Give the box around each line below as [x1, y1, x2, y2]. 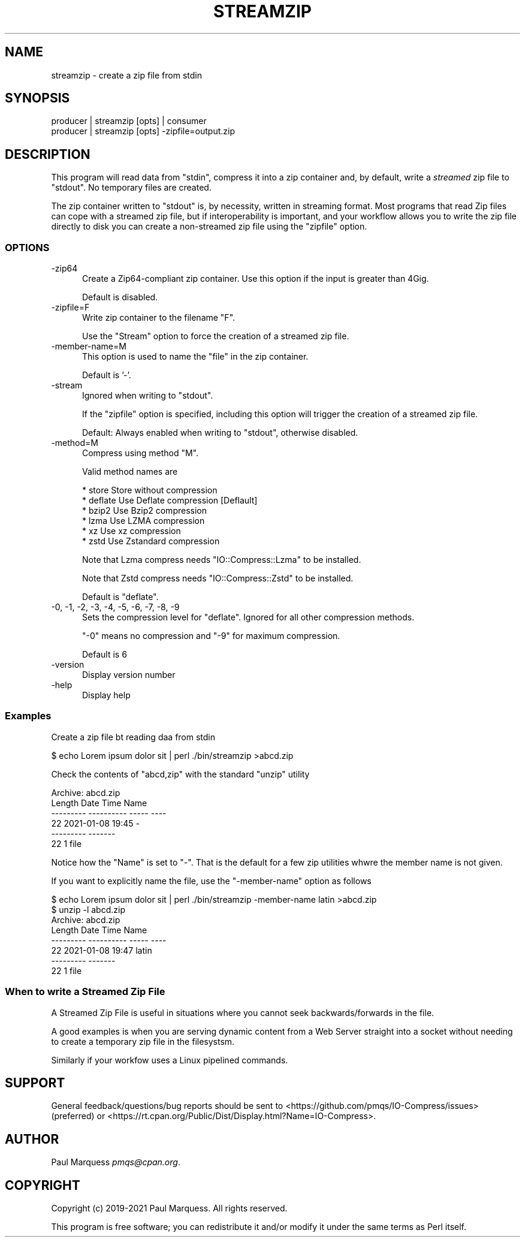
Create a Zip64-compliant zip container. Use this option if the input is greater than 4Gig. [82, 273, 429, 284]
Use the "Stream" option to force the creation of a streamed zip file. [82, 331, 349, 342]
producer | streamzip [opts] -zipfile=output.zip [51, 126, 235, 137]
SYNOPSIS [5, 91, 70, 106]
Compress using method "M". [82, 448, 198, 459]
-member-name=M [51, 341, 126, 352]
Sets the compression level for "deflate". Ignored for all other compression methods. [82, 612, 415, 623]
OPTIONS [5, 241, 50, 254]
